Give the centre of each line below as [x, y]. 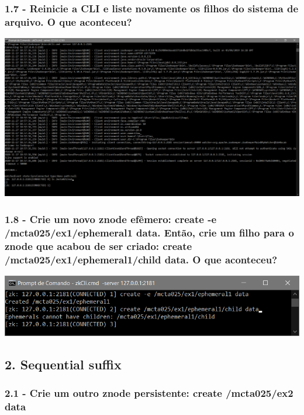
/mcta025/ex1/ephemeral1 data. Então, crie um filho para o [149, 232]
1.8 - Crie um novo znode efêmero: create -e [111, 219]
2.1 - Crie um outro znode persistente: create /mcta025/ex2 [149, 393]
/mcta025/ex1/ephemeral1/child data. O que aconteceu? [141, 259]
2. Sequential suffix [63, 364]
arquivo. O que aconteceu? [68, 21]
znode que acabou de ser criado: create [99, 246]
